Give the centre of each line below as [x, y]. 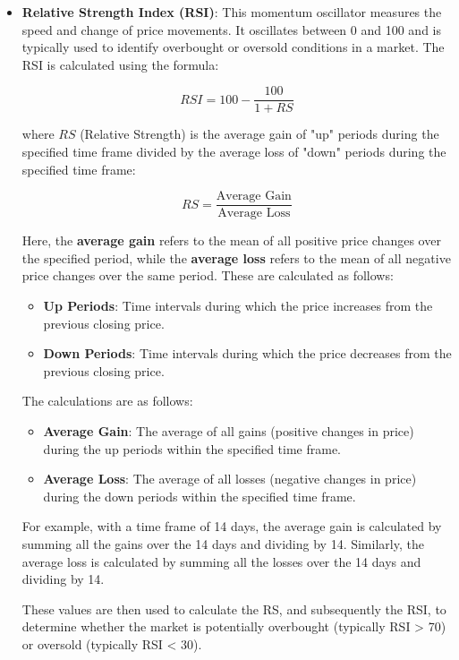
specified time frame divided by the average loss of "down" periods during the [234, 152]
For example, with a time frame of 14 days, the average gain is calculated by [232, 526]
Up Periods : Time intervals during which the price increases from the [238, 306]
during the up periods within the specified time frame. [192, 448]
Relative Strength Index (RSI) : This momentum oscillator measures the [232, 12]
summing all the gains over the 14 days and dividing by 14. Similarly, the [223, 544]
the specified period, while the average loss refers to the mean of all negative [236, 257]
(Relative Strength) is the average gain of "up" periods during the [259, 134]
